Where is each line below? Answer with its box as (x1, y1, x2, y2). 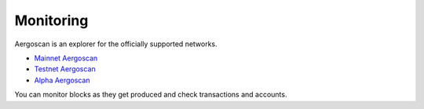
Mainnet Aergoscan (34, 53, 98, 63)
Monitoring (14, 12, 89, 29)
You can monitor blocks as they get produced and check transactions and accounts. (14, 90, 287, 100)
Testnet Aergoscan (34, 64, 96, 74)
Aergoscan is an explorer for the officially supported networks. (14, 39, 217, 49)
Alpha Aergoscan (34, 75, 90, 85)
